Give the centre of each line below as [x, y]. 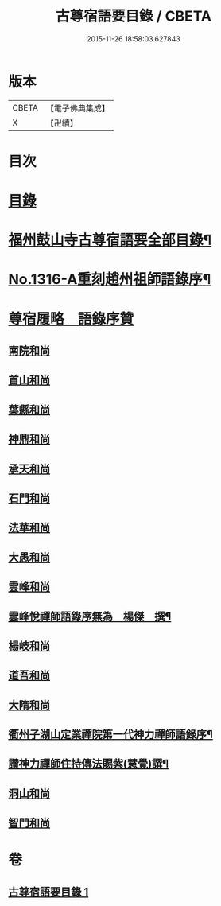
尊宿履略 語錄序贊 [71, 319]
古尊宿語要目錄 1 [48, 892]
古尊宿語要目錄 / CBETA [134, 16]
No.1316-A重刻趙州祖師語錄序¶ [110, 280]
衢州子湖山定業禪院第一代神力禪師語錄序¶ [111, 735]
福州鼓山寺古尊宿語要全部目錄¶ [110, 240]
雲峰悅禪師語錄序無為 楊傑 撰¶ [90, 616]
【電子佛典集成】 [78, 108]
